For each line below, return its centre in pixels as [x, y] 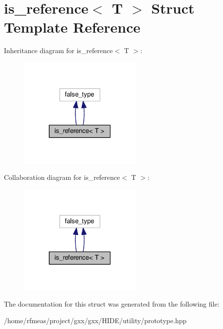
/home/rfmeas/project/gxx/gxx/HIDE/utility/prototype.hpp [95, 320]
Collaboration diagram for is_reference [62, 177]
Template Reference [72, 27]
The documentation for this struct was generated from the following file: [112, 304]
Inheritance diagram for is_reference [58, 50]
